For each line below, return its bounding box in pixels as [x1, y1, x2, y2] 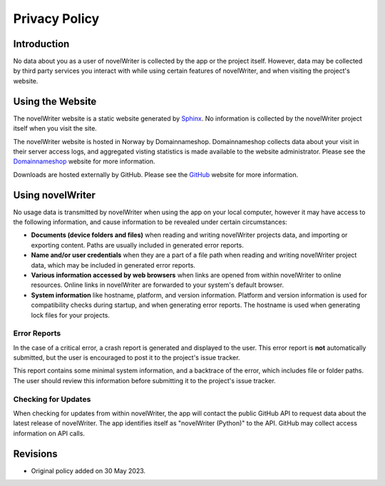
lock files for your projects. [31, 310, 111, 319]
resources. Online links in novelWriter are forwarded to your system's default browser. [31, 280, 284, 289]
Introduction [13, 38, 70, 50]
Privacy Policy [13, 11, 100, 26]
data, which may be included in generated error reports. [31, 260, 196, 269]
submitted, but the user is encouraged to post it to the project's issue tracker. [13, 353, 240, 362]
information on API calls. [13, 429, 86, 437]
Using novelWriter [13, 189, 96, 201]
